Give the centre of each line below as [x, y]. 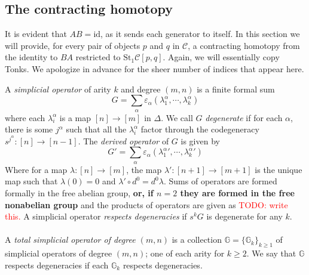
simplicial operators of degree [59, 253]
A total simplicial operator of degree [70, 240]
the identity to [31, 57]
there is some [29, 129]
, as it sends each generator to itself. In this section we [200, 34]
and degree [141, 89]
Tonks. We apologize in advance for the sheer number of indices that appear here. [154, 68]
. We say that [271, 253]
